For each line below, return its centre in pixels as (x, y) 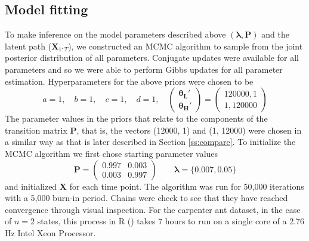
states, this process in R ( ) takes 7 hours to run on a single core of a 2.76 (171, 221)
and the (275, 34)
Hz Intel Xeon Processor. (50, 232)
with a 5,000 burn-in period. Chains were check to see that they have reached (146, 198)
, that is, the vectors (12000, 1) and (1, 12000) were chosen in (189, 130)
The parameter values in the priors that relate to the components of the (136, 118)
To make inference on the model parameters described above (115, 34)
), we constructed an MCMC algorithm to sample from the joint (186, 46)
